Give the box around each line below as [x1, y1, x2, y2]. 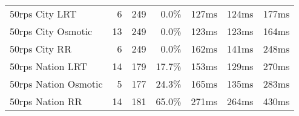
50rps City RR [10, 42, 71, 56]
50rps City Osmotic [10, 24, 93, 38]
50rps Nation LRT [10, 59, 87, 73]
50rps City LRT [10, 7, 77, 21]
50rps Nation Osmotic [10, 77, 103, 91]
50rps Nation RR [10, 94, 82, 108]
